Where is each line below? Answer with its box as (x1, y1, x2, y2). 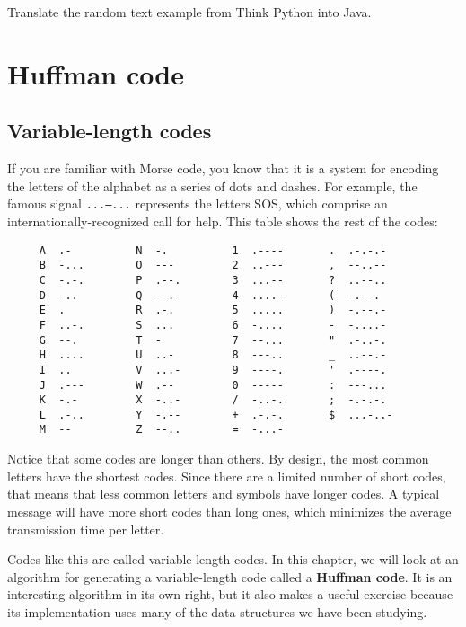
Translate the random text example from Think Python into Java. (7, 3, 372, 21)
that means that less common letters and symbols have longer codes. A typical (7, 484, 440, 503)
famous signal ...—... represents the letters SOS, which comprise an (7, 194, 388, 213)
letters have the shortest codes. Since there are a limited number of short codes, (7, 466, 446, 485)
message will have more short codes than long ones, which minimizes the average (7, 501, 452, 520)
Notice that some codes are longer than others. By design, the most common (7, 449, 429, 468)
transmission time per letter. (7, 519, 164, 538)
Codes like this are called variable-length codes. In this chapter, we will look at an (7, 550, 459, 569)
